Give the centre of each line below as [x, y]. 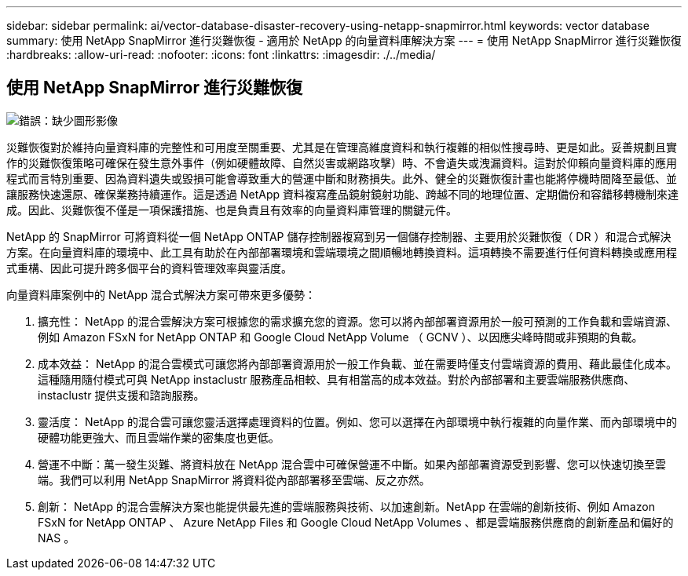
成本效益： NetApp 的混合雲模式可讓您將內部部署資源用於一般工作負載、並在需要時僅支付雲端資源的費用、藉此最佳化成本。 [357, 363]
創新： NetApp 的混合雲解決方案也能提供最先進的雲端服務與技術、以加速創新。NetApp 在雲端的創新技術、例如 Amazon [346, 506]
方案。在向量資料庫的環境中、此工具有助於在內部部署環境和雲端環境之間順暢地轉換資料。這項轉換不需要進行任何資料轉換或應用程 [342, 252]
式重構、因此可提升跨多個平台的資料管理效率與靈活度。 [149, 268]
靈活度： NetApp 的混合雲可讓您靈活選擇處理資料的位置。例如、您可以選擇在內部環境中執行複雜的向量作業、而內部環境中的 [357, 421]
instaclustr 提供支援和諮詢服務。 [121, 395]
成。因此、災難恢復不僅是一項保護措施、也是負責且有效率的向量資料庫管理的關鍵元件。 [232, 210]
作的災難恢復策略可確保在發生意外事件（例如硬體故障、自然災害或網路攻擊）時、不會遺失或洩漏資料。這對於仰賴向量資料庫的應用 [342, 162]
